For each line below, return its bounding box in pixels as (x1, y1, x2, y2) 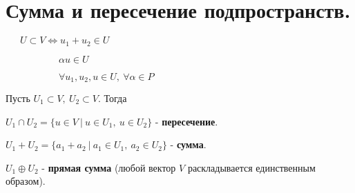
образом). (6, 174, 46, 188)
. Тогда (97, 91, 127, 105)
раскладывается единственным (187, 160, 316, 174)
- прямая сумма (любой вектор (41, 160, 176, 174)
